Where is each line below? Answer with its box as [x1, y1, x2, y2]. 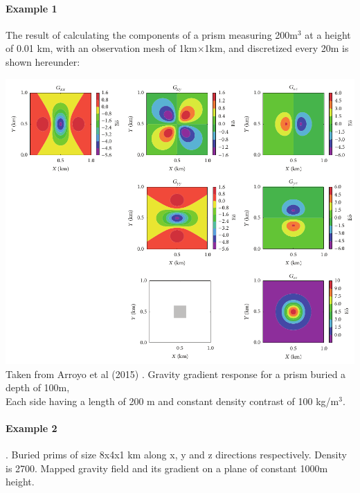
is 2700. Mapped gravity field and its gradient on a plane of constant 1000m [6, 460, 328, 475]
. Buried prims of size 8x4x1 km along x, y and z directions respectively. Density [6, 447, 347, 462]
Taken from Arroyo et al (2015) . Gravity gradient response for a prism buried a [6, 366, 346, 381]
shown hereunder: [6, 54, 80, 69]
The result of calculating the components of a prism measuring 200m [6, 27, 298, 42]
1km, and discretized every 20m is [204, 41, 349, 55]
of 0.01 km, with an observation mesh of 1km [6, 41, 197, 55]
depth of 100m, [6, 380, 70, 395]
